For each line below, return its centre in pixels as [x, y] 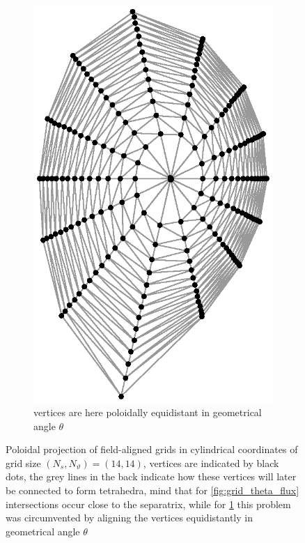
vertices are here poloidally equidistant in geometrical [148, 412]
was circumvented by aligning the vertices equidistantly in [129, 518]
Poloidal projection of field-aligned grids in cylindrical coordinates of [152, 449]
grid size [23, 462]
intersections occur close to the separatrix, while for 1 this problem [148, 504]
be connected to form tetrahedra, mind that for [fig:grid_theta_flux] [152, 490]
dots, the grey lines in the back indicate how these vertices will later [151, 476]
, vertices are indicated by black [211, 462]
